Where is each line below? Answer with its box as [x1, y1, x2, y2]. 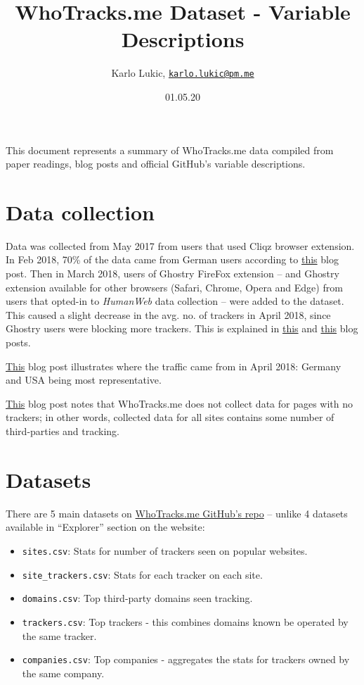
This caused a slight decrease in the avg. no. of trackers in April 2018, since [6, 307, 331, 322]
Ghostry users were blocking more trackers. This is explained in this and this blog [6, 321, 358, 336]
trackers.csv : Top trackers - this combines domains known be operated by [22, 614, 349, 629]
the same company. [22, 665, 105, 680]
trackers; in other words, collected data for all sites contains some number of [6, 410, 334, 425]
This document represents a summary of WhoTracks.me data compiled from [6, 142, 334, 157]
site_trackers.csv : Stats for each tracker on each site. [22, 567, 263, 582]
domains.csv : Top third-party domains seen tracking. [22, 591, 253, 605]
